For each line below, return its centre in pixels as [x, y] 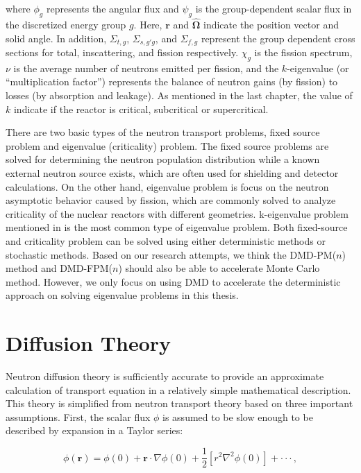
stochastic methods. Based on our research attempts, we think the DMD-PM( [171, 254]
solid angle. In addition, [56, 38]
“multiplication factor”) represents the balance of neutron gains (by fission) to [172, 81]
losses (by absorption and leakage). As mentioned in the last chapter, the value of [179, 95]
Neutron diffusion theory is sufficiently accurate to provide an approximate [165, 376]
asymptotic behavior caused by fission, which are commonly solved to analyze [171, 200]
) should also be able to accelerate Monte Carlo [219, 268]
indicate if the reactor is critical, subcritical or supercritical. [141, 109]
